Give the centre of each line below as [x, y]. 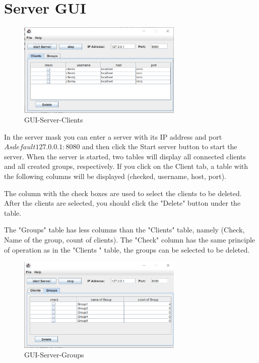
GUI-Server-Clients [54, 120]
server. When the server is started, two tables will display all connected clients [125, 156]
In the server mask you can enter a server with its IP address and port [113, 136]
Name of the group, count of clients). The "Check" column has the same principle [130, 240]
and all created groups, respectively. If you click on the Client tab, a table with [126, 166]
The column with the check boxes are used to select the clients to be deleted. [123, 193]
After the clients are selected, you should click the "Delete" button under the [122, 203]
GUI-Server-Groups [54, 355]
